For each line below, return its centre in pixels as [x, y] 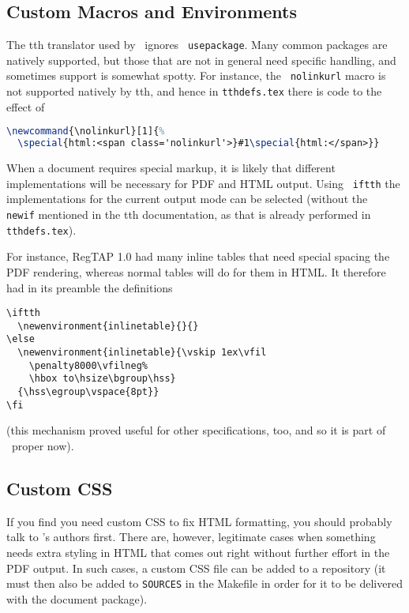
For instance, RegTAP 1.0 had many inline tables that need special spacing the [198, 256]
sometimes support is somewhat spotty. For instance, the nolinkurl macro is [196, 75]
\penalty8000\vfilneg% [88, 365]
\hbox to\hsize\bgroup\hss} [102, 379]
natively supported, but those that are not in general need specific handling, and [201, 60]
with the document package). [77, 598]
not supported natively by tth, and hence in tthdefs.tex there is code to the [194, 91]
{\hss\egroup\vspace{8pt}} [88, 392]
